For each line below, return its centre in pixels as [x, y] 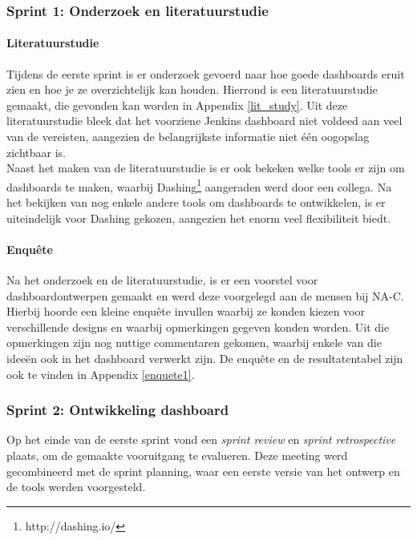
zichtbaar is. [36, 152]
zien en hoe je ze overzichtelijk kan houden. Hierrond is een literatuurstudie [192, 89]
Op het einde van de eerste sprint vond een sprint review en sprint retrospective [201, 439]
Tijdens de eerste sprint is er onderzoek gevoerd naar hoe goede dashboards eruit [206, 73]
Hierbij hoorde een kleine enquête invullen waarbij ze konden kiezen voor [186, 311]
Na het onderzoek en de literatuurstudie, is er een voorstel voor [162, 280]
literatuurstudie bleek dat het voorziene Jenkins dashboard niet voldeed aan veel [204, 121]
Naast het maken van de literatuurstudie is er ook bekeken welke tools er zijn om [206, 168]
